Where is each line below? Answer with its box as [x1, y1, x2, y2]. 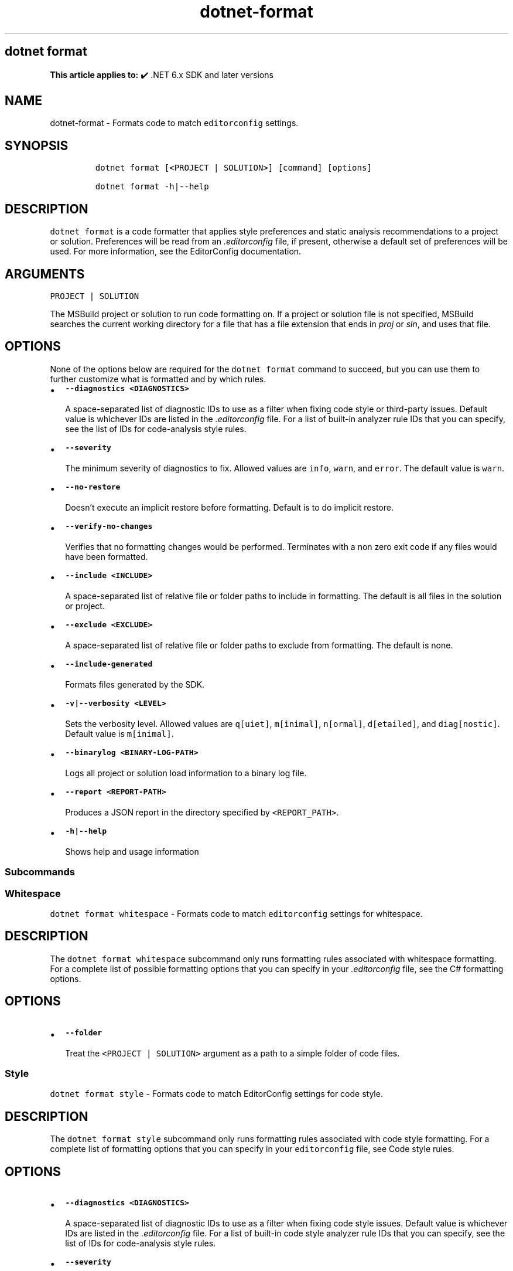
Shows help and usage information [65, 846, 199, 857]
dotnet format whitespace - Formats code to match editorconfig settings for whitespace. [50, 908, 423, 919]
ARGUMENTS [5, 266, 85, 281]
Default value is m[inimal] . [65, 728, 174, 739]
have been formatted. [65, 551, 148, 562]
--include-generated [65, 659, 153, 668]
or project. [65, 600, 105, 611]
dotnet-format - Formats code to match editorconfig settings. [50, 118, 299, 128]
